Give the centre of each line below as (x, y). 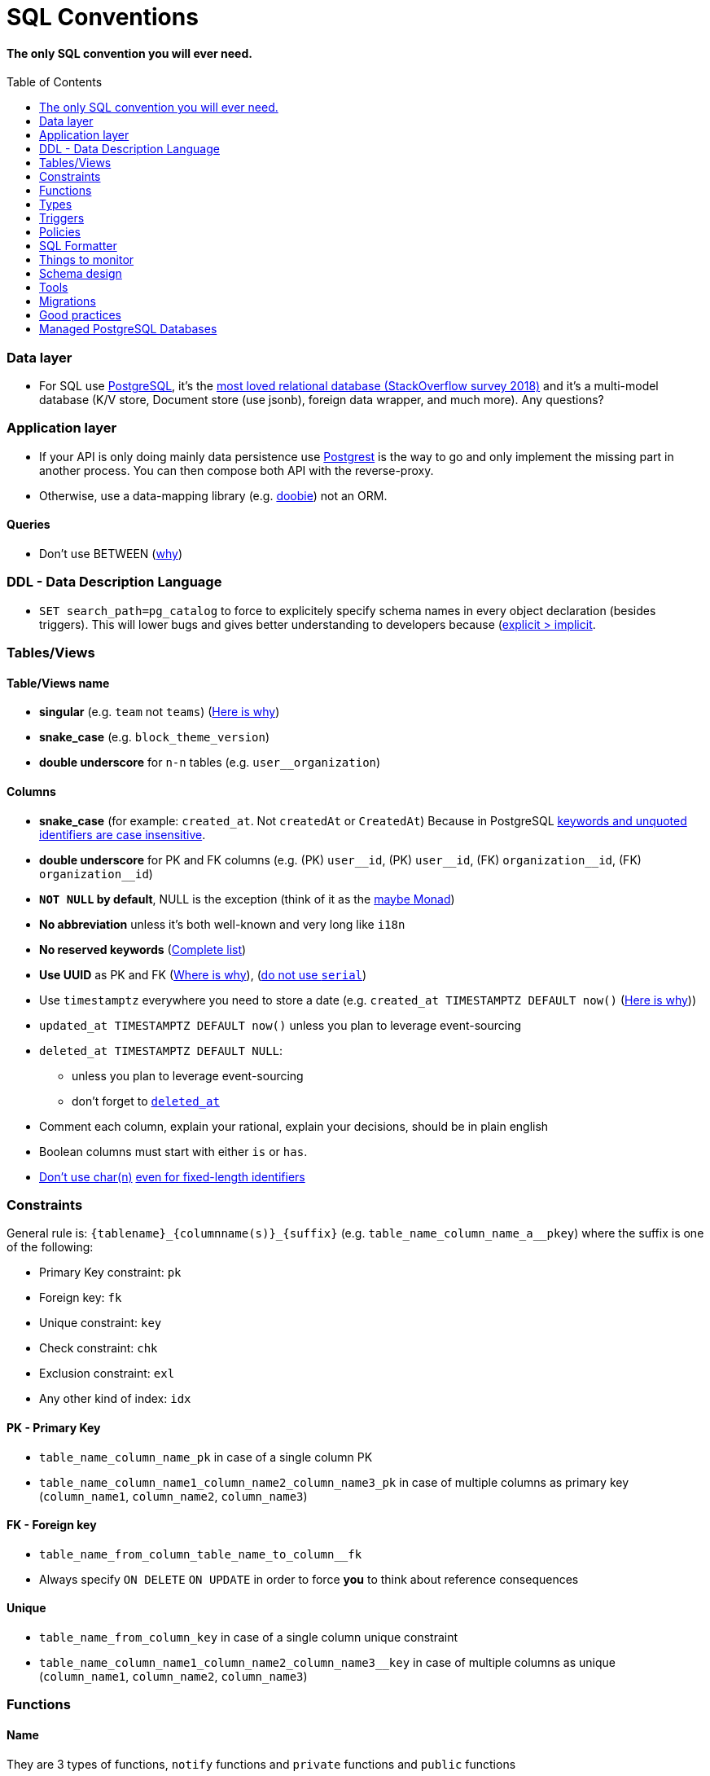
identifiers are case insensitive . (123, 834)
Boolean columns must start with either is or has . (173, 1151)
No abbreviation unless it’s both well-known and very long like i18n (222, 924)
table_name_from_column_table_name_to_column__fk (201, 1554)
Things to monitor (87, 260)
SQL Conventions (103, 17)
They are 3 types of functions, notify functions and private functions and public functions (261, 1764)
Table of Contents (55, 82)
